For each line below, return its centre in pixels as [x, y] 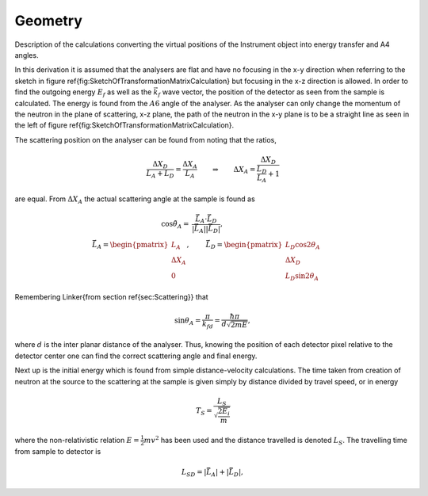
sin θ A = [188, 321]
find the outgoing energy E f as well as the [83, 93]
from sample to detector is [58, 452]
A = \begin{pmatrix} [133, 246]
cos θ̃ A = [175, 225]
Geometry [49, 21]
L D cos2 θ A [302, 246]
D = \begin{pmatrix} [246, 246]
